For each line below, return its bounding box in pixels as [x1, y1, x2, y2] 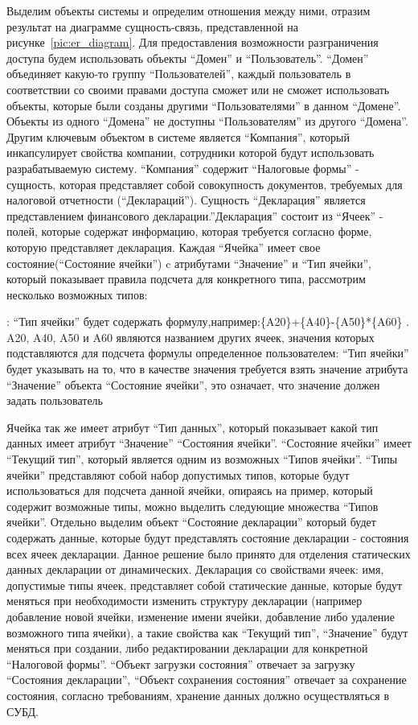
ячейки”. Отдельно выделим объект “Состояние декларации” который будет [6, 513, 376, 530]
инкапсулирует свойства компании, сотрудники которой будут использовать [6, 144, 375, 161]
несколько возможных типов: [6, 286, 148, 303]
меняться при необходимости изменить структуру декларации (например [6, 592, 363, 609]
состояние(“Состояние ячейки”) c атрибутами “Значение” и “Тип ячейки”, [6, 254, 371, 271]
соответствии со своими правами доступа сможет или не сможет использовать [6, 80, 390, 97]
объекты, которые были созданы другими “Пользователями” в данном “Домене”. [6, 97, 401, 113]
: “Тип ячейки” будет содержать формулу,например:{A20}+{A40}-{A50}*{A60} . [6, 313, 409, 330]
